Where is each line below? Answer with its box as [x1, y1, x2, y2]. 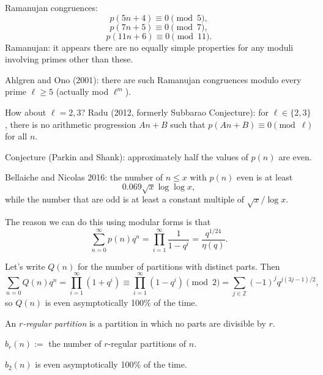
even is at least [237, 171, 293, 184]
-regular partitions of [108, 337, 187, 350]
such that [170, 117, 206, 130]
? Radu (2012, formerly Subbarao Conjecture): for [81, 105, 269, 118]
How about [5, 105, 46, 118]
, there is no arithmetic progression [5, 117, 136, 130]
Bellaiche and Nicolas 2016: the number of [5, 171, 163, 184]
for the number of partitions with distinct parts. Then [77, 259, 280, 272]
